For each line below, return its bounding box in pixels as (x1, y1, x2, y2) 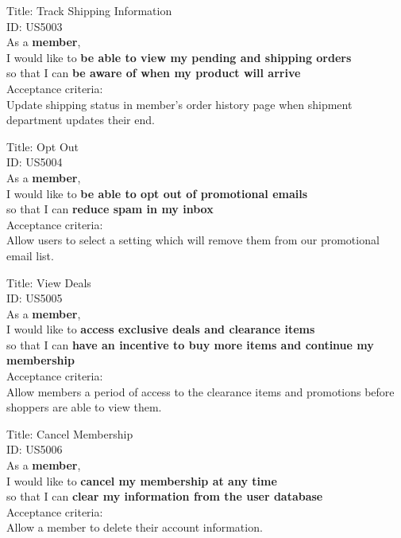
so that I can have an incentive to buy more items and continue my (6, 336, 374, 353)
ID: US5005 (6, 290, 63, 306)
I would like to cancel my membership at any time (6, 472, 277, 489)
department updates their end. (6, 111, 155, 128)
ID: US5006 (6, 441, 63, 458)
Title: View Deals (6, 274, 91, 290)
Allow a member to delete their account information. (6, 519, 263, 536)
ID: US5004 (6, 154, 63, 170)
